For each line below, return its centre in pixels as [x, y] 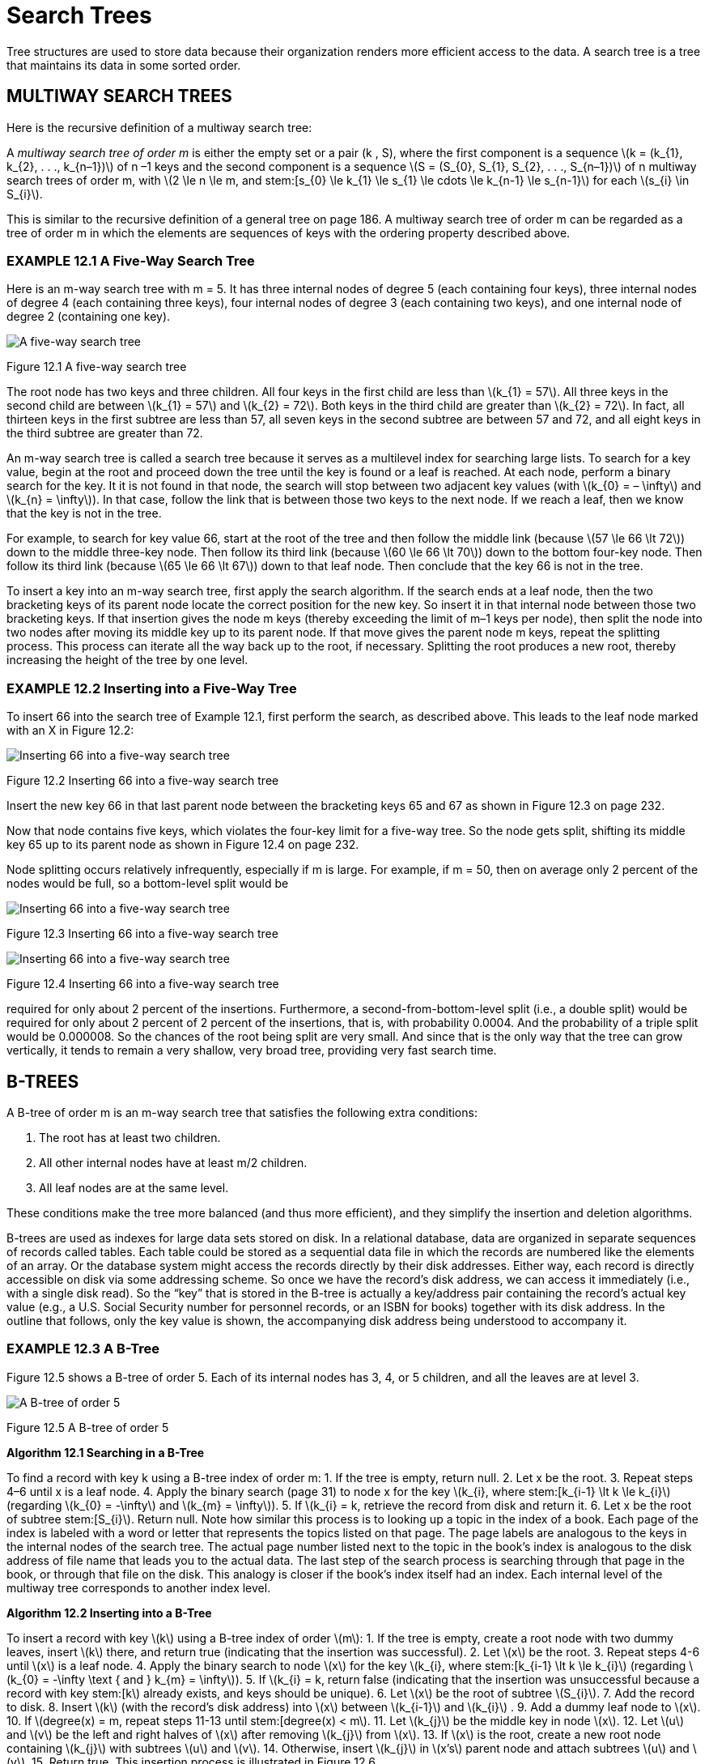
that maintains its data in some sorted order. [124, 65]
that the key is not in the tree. [84, 513]
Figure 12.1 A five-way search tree [97, 367]
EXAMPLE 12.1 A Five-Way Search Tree [131, 260]
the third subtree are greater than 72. [105, 433]
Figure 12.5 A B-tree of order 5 [88, 1427]
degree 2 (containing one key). [89, 317]
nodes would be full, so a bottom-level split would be [148, 884]
